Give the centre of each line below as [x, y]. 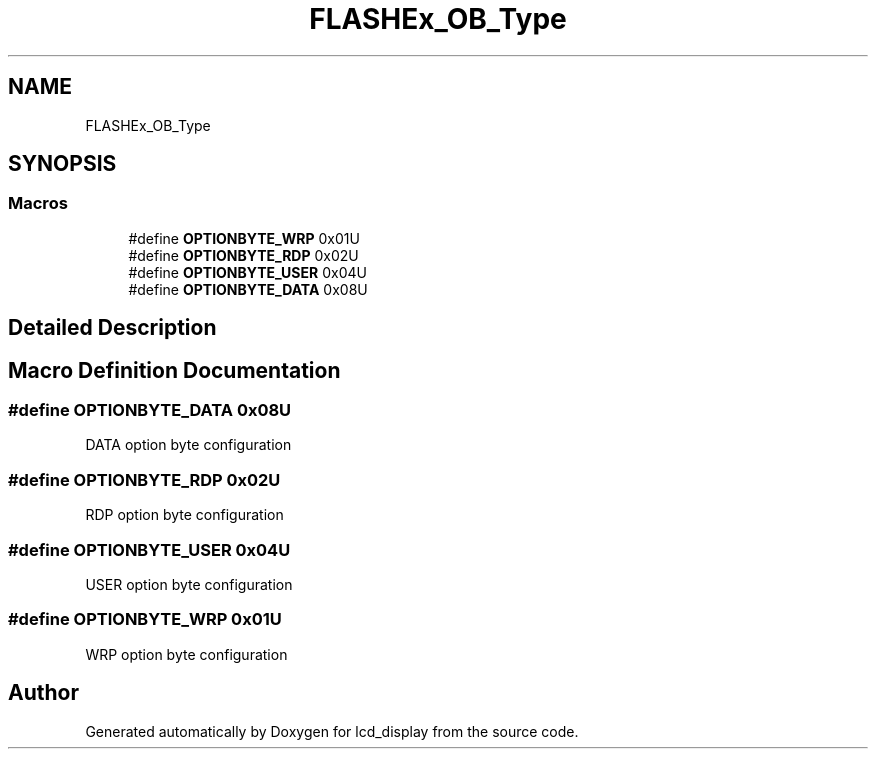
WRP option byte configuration [186, 654]
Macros [38, 203]
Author [43, 693]
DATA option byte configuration [188, 445]
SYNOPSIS [62, 164]
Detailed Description [112, 328]
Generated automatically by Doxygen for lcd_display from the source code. [332, 731]
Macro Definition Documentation [174, 370]
